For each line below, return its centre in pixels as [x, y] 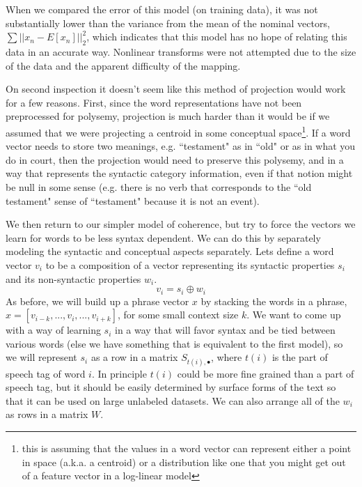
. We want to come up [294, 315]
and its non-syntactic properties [73, 278]
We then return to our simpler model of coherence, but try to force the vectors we [181, 224]
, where [226, 357]
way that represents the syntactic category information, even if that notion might [179, 173]
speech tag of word [46, 373]
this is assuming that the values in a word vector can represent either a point [187, 448]
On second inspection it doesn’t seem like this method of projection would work [176, 89]
